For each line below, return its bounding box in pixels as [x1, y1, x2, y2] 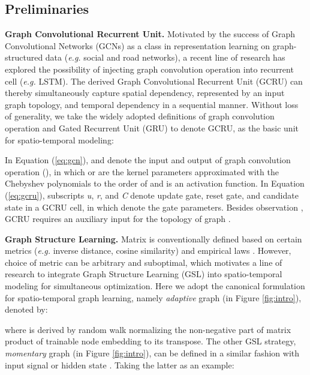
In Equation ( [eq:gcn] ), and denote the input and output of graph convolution [5, 154, 291, 166]
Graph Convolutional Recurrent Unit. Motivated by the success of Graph [5, 28, 296, 40]
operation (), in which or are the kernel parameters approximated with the [5, 165, 279, 178]
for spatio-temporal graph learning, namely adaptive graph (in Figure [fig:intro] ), [5, 291, 302, 304]
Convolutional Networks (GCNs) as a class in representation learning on [5, 39, 270, 52]
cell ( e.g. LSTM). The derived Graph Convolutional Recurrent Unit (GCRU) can [5, 74, 303, 87]
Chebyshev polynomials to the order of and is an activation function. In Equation [5, 177, 305, 190]
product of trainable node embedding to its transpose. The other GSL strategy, [5, 335, 296, 347]
